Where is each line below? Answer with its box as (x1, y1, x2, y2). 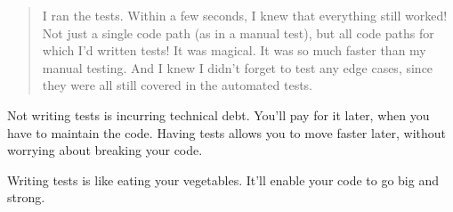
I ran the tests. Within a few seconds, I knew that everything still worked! (42, 6, 448, 24)
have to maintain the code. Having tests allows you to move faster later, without (7, 123, 447, 142)
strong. (7, 188, 45, 207)
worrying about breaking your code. (7, 141, 203, 159)
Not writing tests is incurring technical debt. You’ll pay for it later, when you (7, 105, 430, 124)
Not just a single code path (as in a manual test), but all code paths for (42, 23, 434, 42)
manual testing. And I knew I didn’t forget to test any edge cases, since (42, 58, 433, 77)
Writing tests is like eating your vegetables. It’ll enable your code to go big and (7, 170, 439, 189)
